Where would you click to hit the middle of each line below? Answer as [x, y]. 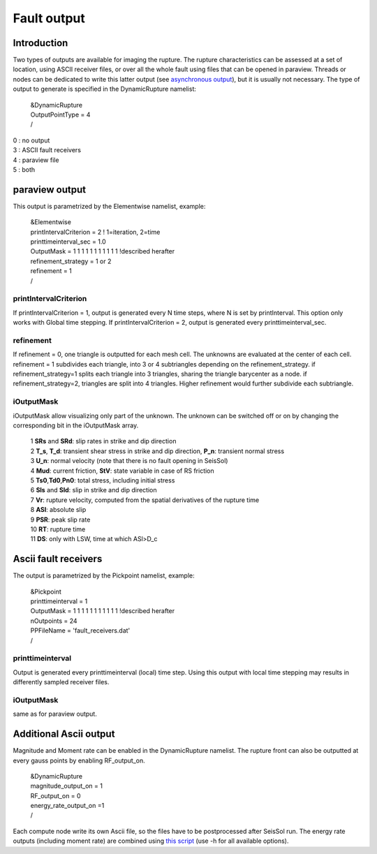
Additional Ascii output [64, 734]
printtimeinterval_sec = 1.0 [68, 242]
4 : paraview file [36, 160]
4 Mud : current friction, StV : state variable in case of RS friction [122, 471]
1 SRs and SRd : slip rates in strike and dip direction [103, 441]
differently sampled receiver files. [61, 682]
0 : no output [31, 140]
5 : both [24, 169]
